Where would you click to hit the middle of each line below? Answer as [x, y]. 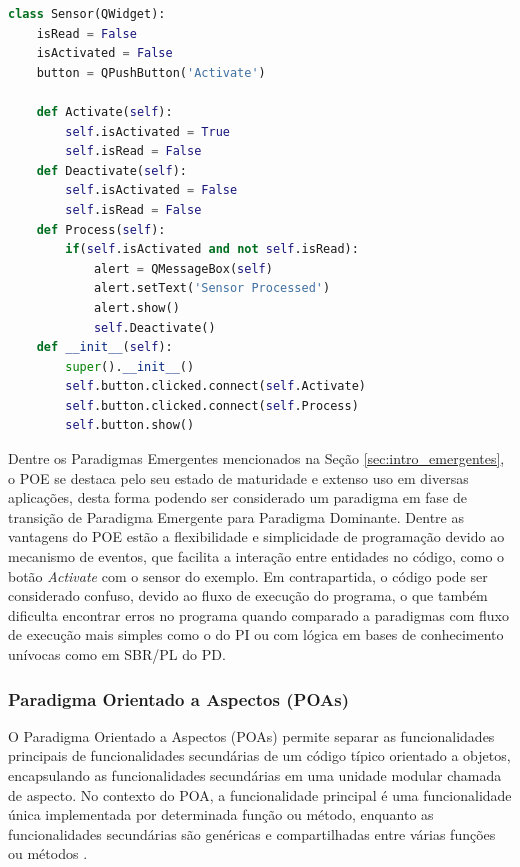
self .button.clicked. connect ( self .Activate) [215, 386]
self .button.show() [130, 425]
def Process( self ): [101, 229]
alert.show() [136, 307]
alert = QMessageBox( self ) [183, 268]
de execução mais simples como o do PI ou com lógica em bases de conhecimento [256, 634]
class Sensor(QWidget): [87, 14]
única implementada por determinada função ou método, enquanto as [221, 814]
